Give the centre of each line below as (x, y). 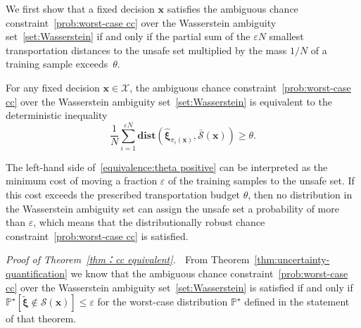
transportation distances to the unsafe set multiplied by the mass (146, 50)
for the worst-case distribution (163, 302)
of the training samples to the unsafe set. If (261, 181)
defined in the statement (297, 302)
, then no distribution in (300, 195)
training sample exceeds (57, 64)
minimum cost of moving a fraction (82, 181)
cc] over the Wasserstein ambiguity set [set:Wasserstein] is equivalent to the (169, 101)
